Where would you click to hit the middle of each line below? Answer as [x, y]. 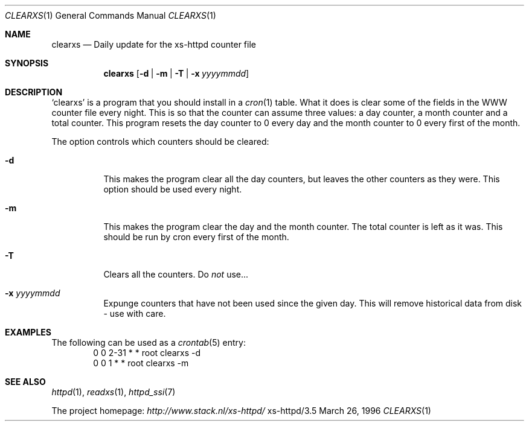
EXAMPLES [28, 332]
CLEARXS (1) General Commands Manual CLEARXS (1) [111, 15]
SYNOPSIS [27, 63]
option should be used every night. [173, 189]
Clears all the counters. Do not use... [176, 274]
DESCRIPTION [34, 92]
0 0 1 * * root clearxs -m [141, 363]
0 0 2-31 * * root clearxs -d [147, 353]
